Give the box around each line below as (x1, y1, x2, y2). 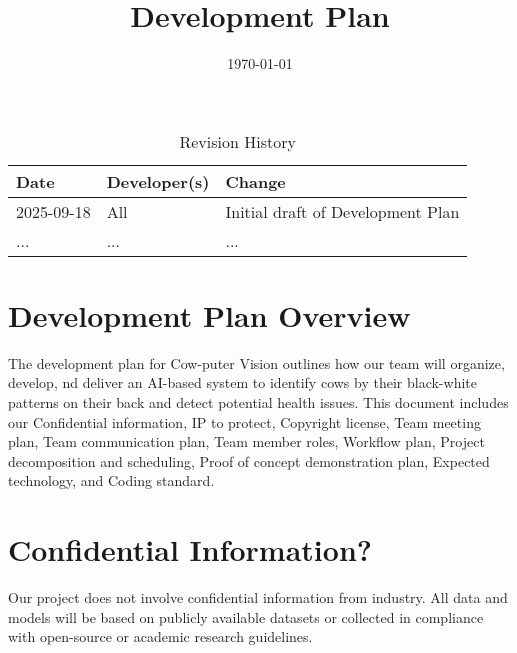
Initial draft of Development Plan (225, 199, 460, 223)
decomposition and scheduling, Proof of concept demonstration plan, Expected (8, 450, 490, 471)
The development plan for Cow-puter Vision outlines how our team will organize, (8, 352, 505, 373)
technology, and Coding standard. (8, 470, 215, 491)
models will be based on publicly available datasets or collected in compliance (8, 606, 484, 627)
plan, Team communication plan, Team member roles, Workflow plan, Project (8, 431, 485, 452)
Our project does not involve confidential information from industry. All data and (8, 587, 508, 608)
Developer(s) (106, 169, 210, 193)
